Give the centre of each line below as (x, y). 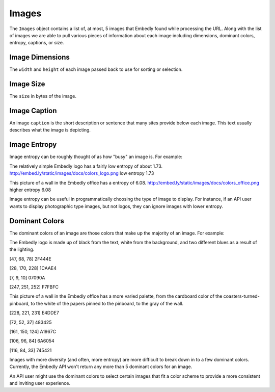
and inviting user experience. (40, 383)
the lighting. (22, 249)
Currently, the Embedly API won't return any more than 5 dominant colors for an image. (101, 367)
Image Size (27, 84)
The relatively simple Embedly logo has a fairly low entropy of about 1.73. (86, 166)
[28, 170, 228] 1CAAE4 (33, 268)
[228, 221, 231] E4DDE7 (34, 313)
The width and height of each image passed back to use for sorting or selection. (96, 69)
